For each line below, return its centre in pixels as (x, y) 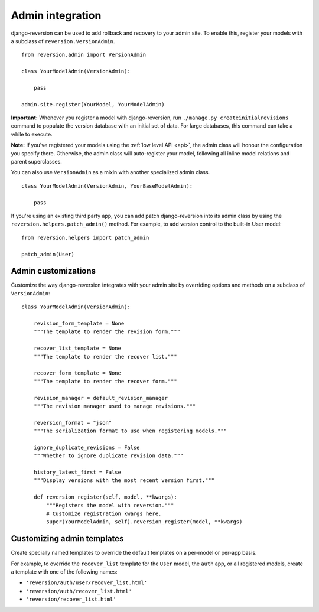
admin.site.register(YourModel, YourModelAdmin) (93, 104)
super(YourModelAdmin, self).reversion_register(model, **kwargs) (144, 522)
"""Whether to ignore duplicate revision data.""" (108, 456)
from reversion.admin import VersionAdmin (84, 55)
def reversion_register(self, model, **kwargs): (105, 497)
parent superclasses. (36, 162)
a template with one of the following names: (64, 572)
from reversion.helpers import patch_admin (85, 237)
